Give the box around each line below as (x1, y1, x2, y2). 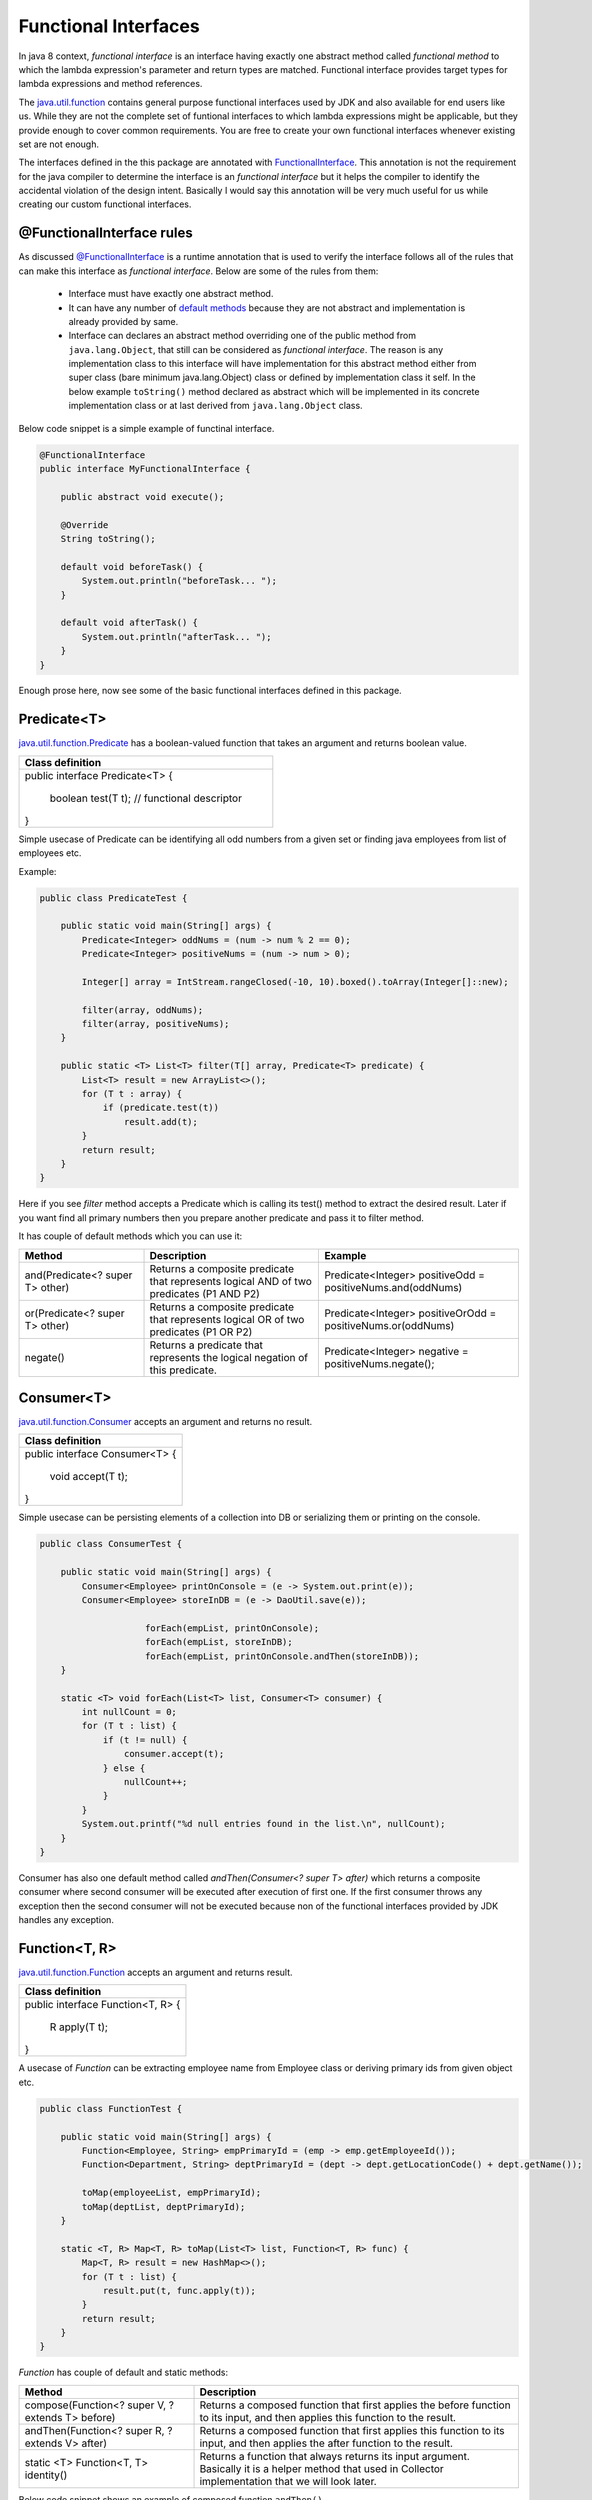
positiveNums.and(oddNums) (324, 1280, 463, 1294)
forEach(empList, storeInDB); (145, 1636, 294, 1648)
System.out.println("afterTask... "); (81, 631, 272, 642)
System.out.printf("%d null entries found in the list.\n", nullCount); (81, 1818, 446, 1830)
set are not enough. (18, 138, 100, 150)
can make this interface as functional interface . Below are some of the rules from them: (18, 265, 379, 277)
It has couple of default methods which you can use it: (18, 1230, 243, 1242)
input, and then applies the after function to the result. (199, 2436, 454, 2450)
